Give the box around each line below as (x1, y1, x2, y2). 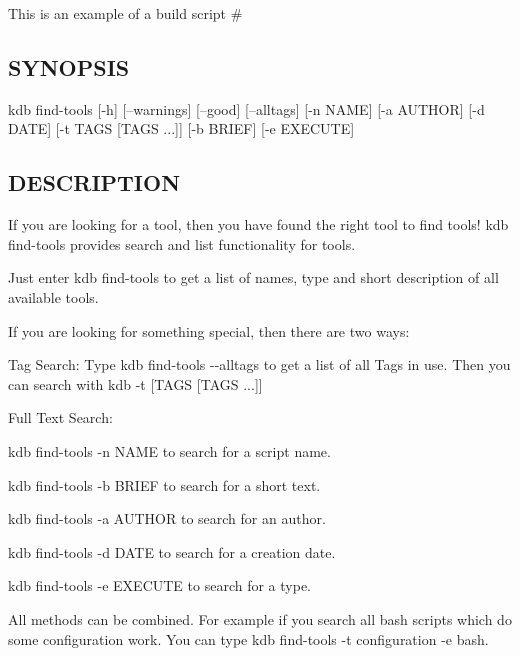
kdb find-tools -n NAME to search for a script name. (8, 440, 331, 461)
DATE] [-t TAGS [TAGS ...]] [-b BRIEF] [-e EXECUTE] (8, 118, 355, 139)
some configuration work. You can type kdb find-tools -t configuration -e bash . (8, 628, 489, 649)
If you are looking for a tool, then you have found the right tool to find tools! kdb (8, 214, 509, 235)
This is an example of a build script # (8, 3, 243, 23)
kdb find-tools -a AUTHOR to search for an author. (8, 508, 326, 529)
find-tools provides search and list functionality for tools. (8, 233, 356, 254)
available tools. (8, 286, 99, 307)
